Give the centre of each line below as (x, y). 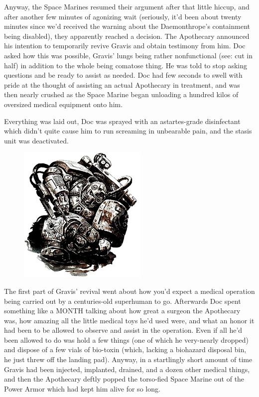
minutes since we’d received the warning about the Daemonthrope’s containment (127, 26)
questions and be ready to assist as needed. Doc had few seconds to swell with (123, 75)
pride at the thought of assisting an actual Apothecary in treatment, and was (122, 84)
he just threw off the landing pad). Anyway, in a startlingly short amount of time (128, 359)
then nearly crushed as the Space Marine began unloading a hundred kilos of (121, 94)
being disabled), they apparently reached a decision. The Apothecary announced (127, 36)
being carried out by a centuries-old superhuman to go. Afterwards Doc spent (123, 301)
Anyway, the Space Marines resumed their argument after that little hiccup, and (127, 6)
